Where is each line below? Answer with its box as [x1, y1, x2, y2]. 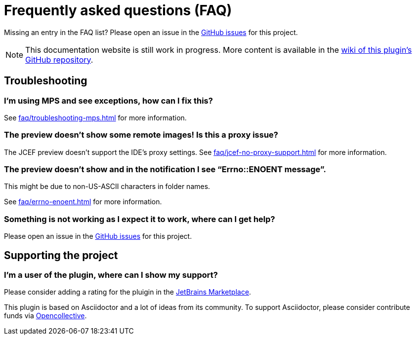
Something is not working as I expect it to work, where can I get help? [4, 214, 275, 224]
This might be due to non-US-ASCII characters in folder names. [4, 182, 210, 191]
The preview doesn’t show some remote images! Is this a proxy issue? [4, 130, 279, 140]
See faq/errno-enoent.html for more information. [4, 197, 162, 206]
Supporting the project [4, 249, 118, 262]
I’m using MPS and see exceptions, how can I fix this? [4, 95, 213, 106]
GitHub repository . [25, 54, 93, 65]
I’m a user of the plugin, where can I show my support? [4, 270, 218, 280]
